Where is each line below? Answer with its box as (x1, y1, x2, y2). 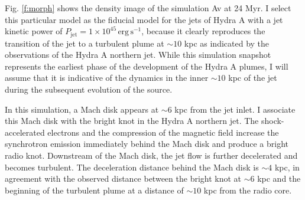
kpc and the (257, 172, 301, 185)
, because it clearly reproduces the (141, 25, 265, 37)
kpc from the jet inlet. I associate (174, 103, 296, 115)
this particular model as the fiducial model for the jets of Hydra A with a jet (5, 13, 283, 25)
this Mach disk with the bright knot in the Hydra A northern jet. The (5, 114, 259, 127)
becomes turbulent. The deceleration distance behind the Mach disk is (5, 160, 259, 173)
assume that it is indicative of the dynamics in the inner (5, 71, 209, 84)
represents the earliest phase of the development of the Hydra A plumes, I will (5, 60, 288, 72)
